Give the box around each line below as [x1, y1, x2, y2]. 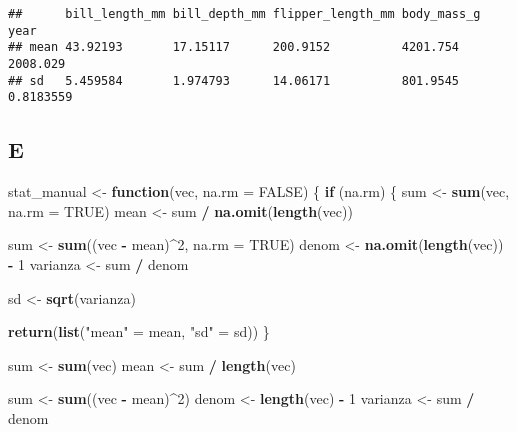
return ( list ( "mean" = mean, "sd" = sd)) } [8, 321, 270, 342]
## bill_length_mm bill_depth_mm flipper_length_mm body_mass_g [8, 7, 481, 21]
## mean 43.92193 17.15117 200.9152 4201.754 [8, 40, 460, 55]
